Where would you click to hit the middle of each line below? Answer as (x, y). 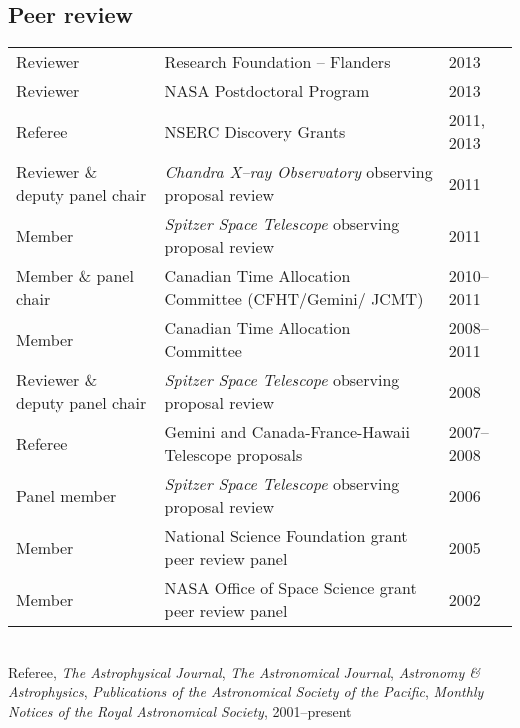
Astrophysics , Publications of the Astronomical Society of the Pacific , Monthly (246, 691)
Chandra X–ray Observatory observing (298, 172)
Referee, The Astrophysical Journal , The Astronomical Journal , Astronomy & (244, 671)
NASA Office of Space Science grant (290, 588)
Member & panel (75, 276)
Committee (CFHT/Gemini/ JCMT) (294, 299)
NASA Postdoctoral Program (267, 91)
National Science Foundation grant (286, 536)
